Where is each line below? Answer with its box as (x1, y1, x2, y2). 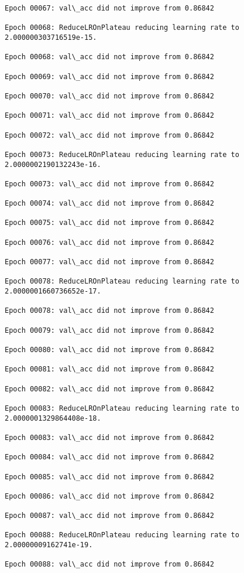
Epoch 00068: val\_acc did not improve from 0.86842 (5, 53, 214, 62)
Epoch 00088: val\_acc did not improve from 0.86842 (5, 560, 214, 569)
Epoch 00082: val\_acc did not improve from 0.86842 (5, 384, 214, 393)
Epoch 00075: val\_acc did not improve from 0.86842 (5, 219, 214, 227)
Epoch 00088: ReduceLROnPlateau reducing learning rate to (5, 531, 239, 540)
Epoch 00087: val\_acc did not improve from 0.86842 (5, 511, 214, 520)
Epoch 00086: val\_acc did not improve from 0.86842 (5, 492, 214, 500)
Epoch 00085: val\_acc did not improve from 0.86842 (5, 472, 214, 481)
